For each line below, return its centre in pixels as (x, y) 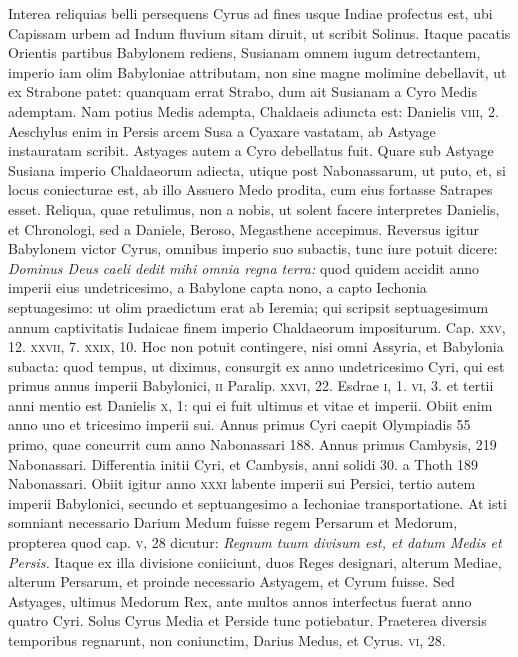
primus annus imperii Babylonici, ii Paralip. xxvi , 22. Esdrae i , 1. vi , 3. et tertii (251, 385)
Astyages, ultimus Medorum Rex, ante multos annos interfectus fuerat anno (240, 600)
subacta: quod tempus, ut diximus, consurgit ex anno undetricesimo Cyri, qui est (256, 365)
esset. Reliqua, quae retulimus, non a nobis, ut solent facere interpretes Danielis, (254, 208)
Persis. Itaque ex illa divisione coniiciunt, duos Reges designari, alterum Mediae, (255, 561)
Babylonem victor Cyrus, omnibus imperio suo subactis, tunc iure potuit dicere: (253, 248)
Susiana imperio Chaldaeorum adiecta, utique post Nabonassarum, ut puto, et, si (257, 169)
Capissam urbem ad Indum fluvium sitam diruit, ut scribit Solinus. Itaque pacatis (259, 32)
